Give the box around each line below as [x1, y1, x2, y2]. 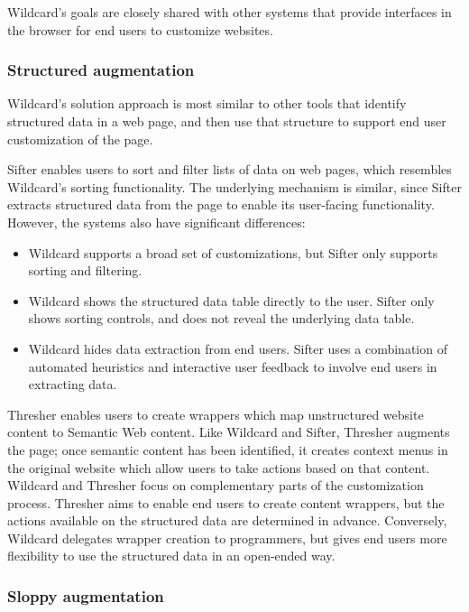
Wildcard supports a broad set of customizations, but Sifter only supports [28, 243, 438, 262]
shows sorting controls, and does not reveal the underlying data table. [28, 309, 415, 328]
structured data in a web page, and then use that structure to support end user [7, 112, 446, 130]
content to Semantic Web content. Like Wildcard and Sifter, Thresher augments [7, 422, 450, 441]
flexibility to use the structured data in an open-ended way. [7, 546, 336, 565]
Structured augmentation [7, 59, 195, 81]
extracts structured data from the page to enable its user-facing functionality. [7, 195, 435, 214]
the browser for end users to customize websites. [7, 20, 273, 39]
